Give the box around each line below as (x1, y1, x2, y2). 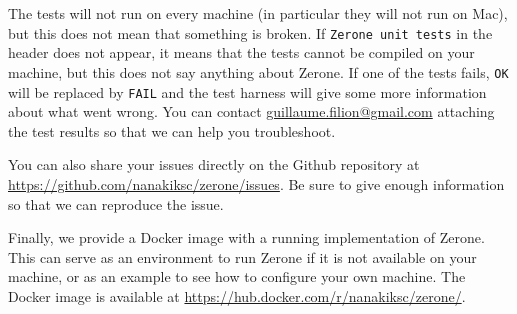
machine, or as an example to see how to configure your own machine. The (8, 266, 466, 287)
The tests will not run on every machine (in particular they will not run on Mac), (8, 3, 508, 23)
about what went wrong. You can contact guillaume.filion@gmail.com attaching (8, 101, 495, 122)
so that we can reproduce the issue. (8, 193, 224, 214)
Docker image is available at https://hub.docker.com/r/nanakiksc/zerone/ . (8, 285, 466, 306)
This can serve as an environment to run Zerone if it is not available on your (8, 246, 477, 267)
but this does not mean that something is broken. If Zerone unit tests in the (8, 22, 493, 43)
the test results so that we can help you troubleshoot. (8, 120, 336, 141)
